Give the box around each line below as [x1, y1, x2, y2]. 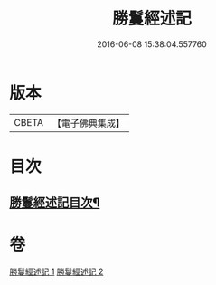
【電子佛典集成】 [52, 117, 125, 129]
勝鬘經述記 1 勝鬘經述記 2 [9, 266, 104, 277]
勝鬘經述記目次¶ [9, 195, 100, 211]
